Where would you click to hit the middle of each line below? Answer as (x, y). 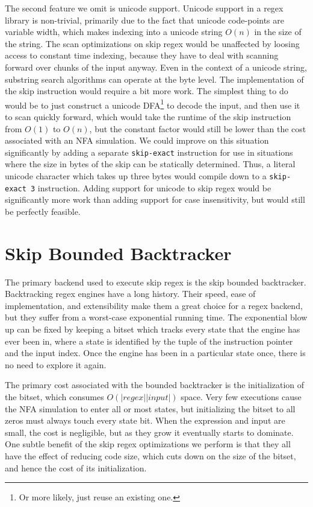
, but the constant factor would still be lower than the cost (198, 128)
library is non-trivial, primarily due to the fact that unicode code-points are (145, 20)
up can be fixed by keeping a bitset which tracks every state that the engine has (153, 329)
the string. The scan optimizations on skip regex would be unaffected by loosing (152, 43)
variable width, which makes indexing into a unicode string (114, 32)
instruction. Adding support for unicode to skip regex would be (154, 187)
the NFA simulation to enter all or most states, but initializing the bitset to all (150, 408)
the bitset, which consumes (54, 397)
